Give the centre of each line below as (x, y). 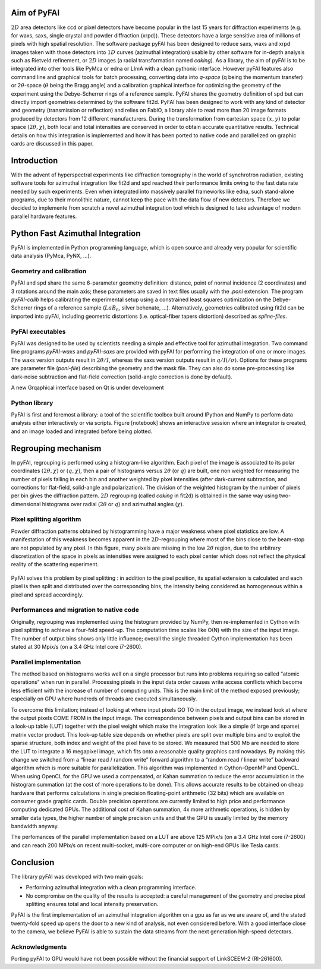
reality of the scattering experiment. (55, 564)
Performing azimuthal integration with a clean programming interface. (111, 888)
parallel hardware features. (44, 216)
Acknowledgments (39, 946)
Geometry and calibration (49, 271)
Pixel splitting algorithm (46, 519)
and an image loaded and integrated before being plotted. (82, 431)
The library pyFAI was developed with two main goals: (77, 876)
